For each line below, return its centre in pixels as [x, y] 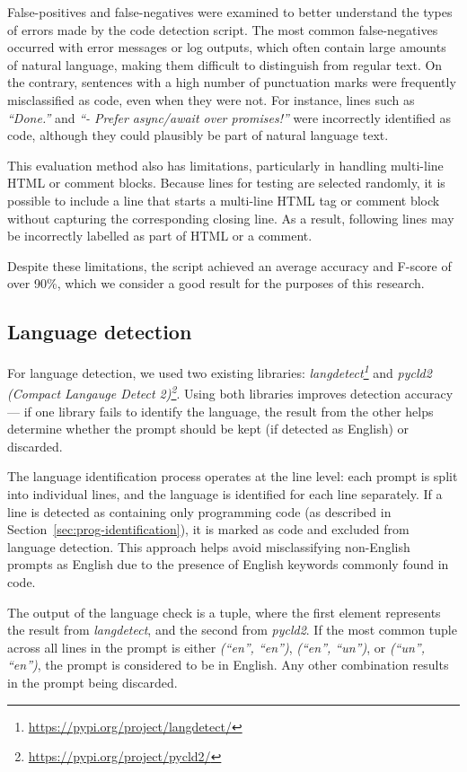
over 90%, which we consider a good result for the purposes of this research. [216, 283]
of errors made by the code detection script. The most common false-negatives [223, 29]
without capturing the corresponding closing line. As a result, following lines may [231, 218]
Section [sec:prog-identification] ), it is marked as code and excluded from [208, 529]
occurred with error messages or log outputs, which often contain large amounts [227, 47]
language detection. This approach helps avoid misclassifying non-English [209, 546]
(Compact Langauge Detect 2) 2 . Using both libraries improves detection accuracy [230, 392]
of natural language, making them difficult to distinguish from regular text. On [225, 64]
